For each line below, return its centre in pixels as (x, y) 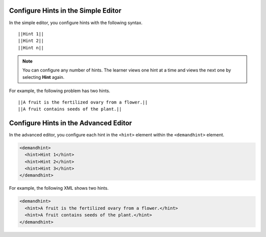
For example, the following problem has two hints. (60, 91)
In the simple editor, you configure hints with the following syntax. (76, 23)
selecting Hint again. (43, 77)
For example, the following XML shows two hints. (59, 188)
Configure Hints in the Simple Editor (65, 11)
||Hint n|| (31, 48)
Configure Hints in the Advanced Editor (71, 123)
